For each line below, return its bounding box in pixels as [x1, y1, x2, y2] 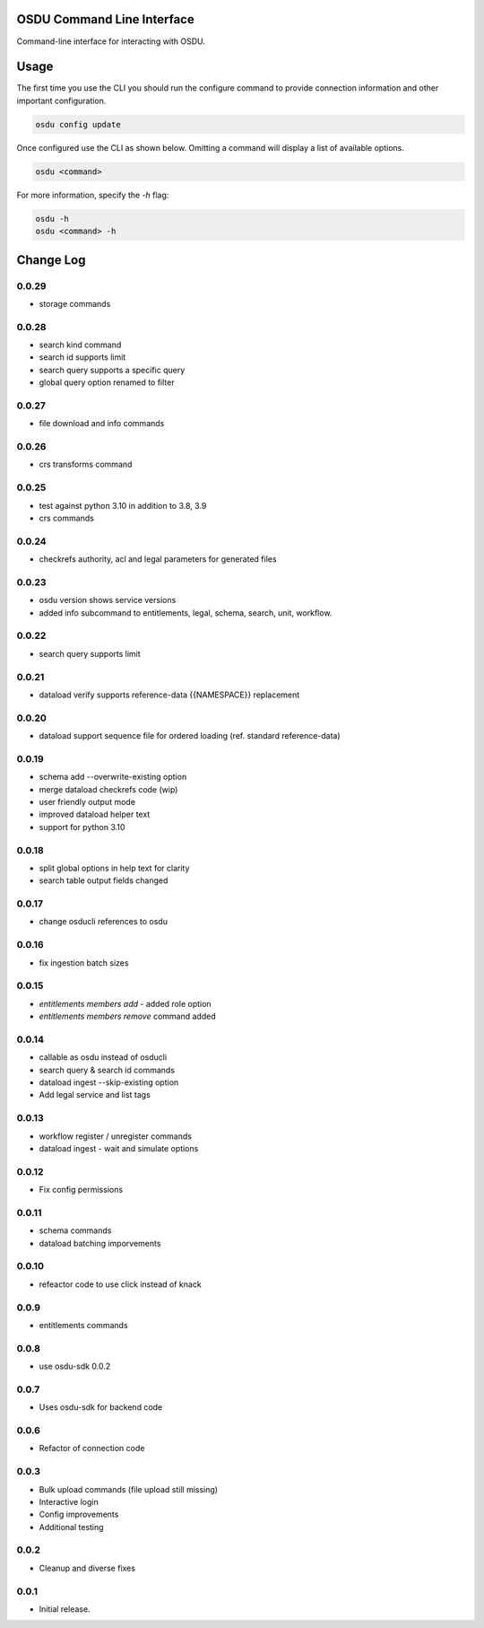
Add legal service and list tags [39, 1090, 151, 1100]
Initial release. [39, 1603, 91, 1615]
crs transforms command [39, 459, 133, 470]
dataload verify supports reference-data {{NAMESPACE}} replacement [39, 689, 300, 700]
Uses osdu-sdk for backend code [39, 1402, 163, 1413]
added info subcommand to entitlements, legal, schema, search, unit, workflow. [39, 607, 333, 618]
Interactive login [39, 1496, 99, 1507]
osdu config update [35, 119, 121, 129]
